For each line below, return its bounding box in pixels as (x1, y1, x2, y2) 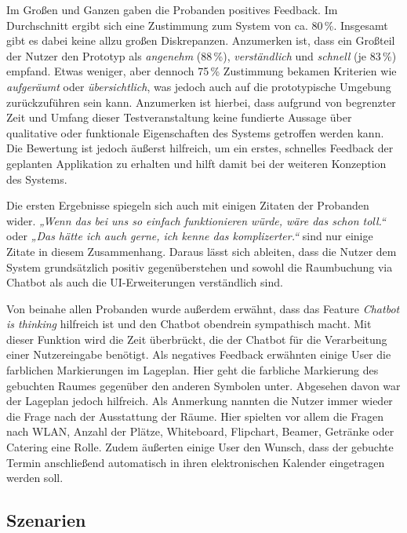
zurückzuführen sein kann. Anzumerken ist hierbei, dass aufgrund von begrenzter (6, 93, 396, 110)
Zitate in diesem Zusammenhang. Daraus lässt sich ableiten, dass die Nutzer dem (6, 243, 397, 259)
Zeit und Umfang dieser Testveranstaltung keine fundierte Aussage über (6, 109, 352, 126)
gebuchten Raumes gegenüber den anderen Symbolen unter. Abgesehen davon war (6, 377, 401, 393)
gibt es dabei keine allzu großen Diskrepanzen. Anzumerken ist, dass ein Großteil (6, 32, 395, 49)
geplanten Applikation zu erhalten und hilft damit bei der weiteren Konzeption (6, 155, 387, 171)
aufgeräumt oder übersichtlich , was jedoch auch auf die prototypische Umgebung (6, 78, 391, 94)
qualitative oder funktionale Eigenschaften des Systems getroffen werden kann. (6, 124, 384, 141)
